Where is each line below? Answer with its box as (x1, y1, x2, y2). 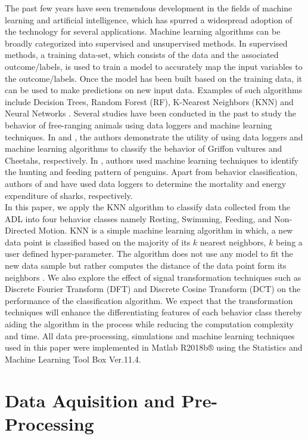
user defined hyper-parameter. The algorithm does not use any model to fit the (5, 247, 293, 260)
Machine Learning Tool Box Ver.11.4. (5, 352, 141, 365)
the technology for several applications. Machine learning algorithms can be (5, 25, 281, 38)
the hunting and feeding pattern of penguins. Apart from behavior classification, (5, 165, 298, 178)
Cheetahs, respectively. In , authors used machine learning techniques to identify (5, 154, 298, 166)
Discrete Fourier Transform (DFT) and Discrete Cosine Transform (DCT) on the (5, 283, 301, 295)
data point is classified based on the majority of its (5, 235, 191, 248)
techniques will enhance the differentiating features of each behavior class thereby (5, 306, 302, 318)
